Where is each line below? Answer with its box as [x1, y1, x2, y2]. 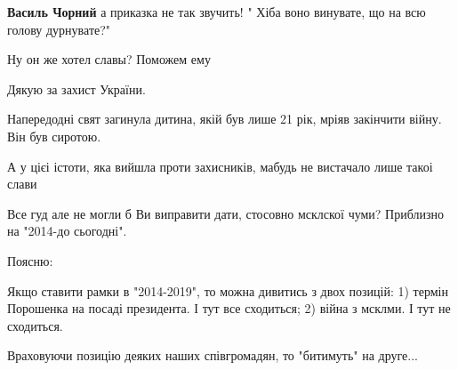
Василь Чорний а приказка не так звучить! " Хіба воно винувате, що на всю [7, 3, 426, 20]
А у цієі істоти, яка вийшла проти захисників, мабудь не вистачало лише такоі [7, 157, 433, 175]
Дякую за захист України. [7, 79, 146, 98]
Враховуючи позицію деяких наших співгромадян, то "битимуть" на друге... [7, 346, 419, 365]
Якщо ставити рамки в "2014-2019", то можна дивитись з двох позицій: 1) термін [7, 281, 448, 300]
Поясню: [7, 251, 53, 269]
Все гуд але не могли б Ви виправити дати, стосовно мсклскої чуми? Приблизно [7, 204, 444, 222]
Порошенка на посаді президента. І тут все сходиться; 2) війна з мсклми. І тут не [7, 299, 451, 318]
